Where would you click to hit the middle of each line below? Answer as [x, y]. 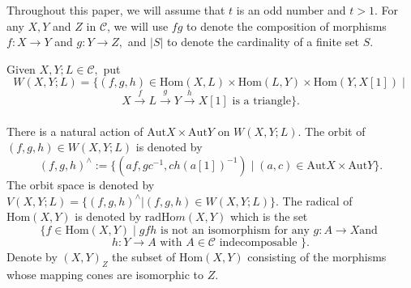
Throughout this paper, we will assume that [116, 10]
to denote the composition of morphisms [287, 25]
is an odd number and [291, 10]
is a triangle [261, 102]
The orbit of [335, 131]
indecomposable [258, 242]
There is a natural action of [75, 131]
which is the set [269, 216]
